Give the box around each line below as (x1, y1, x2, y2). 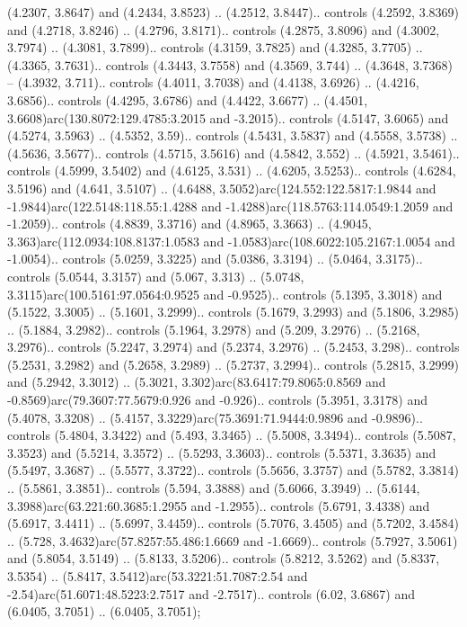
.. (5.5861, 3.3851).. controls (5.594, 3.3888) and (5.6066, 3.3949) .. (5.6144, (7, 479, 420, 497)
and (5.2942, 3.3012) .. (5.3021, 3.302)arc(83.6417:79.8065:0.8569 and (7, 372, 386, 391)
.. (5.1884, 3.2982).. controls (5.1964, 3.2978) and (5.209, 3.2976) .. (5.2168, (7, 319, 420, 338)
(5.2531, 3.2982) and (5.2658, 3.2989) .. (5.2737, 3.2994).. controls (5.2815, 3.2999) (7, 354, 459, 373)
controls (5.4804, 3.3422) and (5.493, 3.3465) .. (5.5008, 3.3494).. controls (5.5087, (7, 425, 456, 444)
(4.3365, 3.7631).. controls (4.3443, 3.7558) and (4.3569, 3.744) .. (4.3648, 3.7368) (7, 55, 453, 74)
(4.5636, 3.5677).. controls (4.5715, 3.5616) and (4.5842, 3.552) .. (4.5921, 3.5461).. (7, 143, 460, 162)
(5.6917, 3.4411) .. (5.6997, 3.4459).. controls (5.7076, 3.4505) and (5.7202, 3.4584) (7, 514, 459, 533)
